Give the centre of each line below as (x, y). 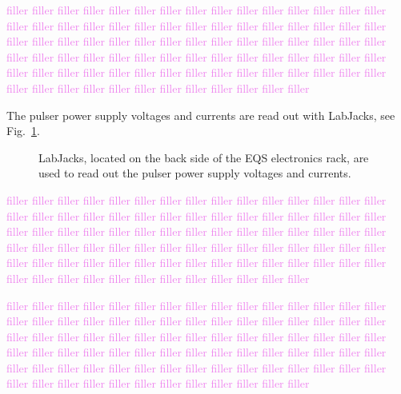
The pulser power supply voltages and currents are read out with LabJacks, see (201, 115)
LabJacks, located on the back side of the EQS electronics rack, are (204, 157)
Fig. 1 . (23, 131)
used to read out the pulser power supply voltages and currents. (195, 173)
